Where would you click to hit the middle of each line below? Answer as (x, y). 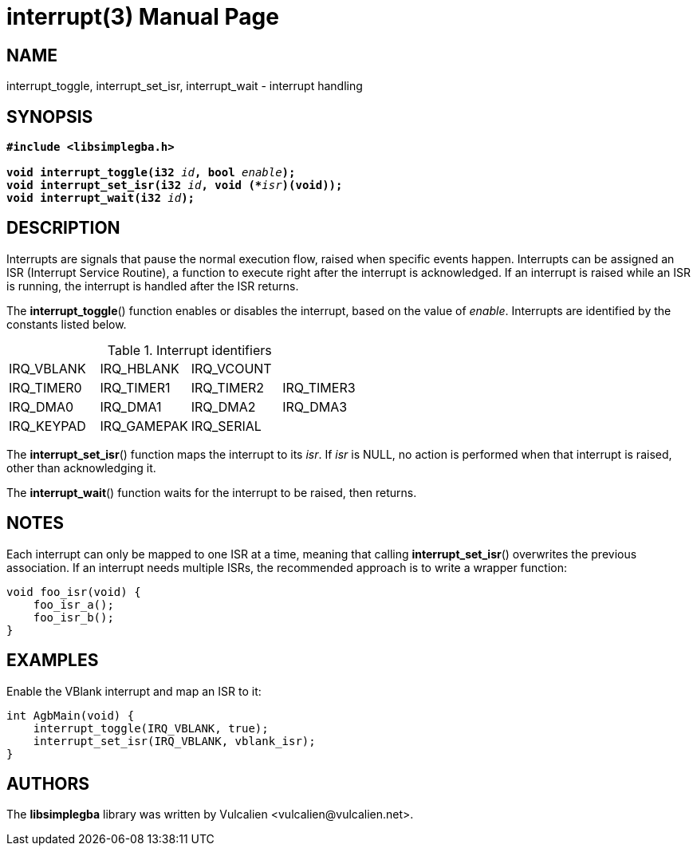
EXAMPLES (53, 661)
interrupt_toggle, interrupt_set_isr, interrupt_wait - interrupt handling (185, 86)
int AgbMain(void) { (71, 715)
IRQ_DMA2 (223, 406)
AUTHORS (48, 783)
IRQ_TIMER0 (45, 387)
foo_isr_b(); (73, 617)
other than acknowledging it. (81, 467)
